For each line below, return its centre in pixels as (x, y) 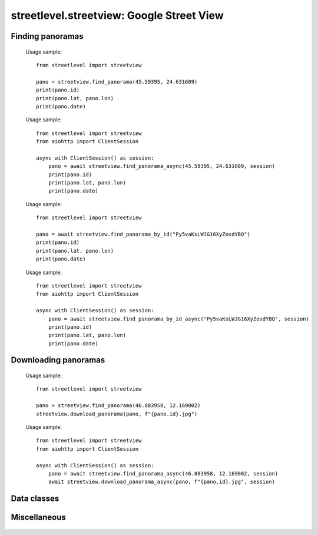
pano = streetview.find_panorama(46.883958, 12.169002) (118, 406)
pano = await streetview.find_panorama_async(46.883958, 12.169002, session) (163, 473)
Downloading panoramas (58, 360)
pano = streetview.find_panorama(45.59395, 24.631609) (117, 82)
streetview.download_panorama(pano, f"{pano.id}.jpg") (117, 414)
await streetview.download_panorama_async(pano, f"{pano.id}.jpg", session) (162, 482)
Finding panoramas (47, 36)
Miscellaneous (38, 518)
